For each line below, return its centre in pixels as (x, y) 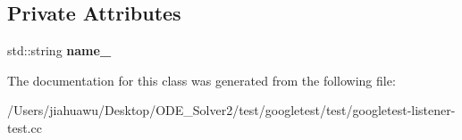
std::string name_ (59, 50)
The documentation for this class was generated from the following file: (202, 80)
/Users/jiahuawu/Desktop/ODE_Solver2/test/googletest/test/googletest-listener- (231, 110)
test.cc (25, 127)
